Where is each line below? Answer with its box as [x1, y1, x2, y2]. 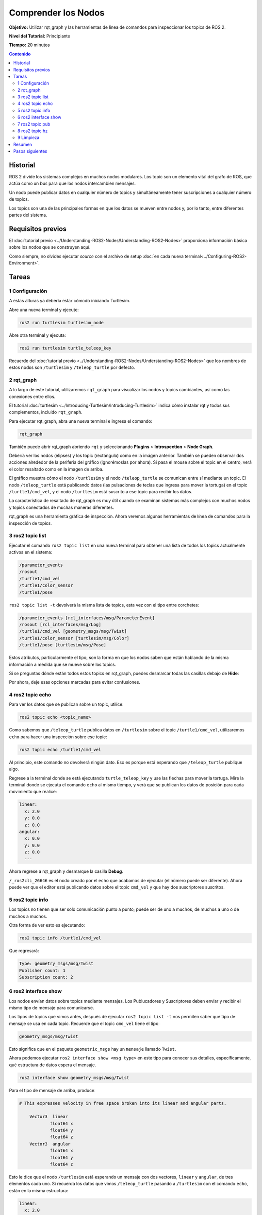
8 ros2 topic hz [17, 128, 48, 134]
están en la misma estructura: [9, 1187, 68, 1193]
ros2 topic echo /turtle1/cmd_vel [19, 746, 101, 752]
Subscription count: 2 [19, 974, 73, 980]
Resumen [13, 141, 33, 147]
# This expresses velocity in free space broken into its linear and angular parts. [19, 1100, 227, 1106]
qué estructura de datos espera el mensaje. [9, 1062, 97, 1068]
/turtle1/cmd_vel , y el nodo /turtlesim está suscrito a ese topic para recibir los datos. [9, 489, 193, 495]
